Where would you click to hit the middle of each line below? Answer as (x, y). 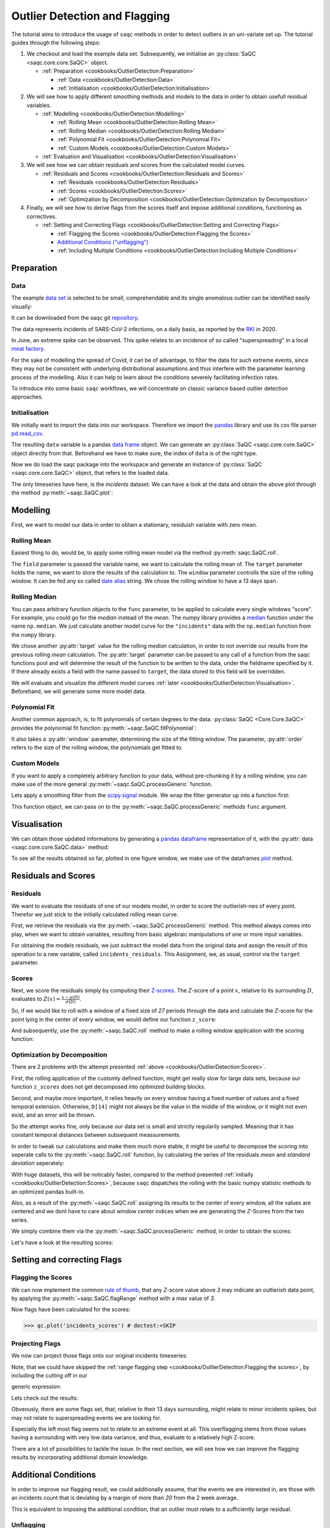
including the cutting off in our (50, 1375)
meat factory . (28, 349)
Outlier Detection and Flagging (91, 16)
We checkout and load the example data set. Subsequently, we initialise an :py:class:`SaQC (141, 54)
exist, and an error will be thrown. (53, 1115)
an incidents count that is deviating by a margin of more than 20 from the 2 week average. (125, 1498)
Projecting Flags (36, 1343)
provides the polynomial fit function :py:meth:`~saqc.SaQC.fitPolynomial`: (104, 728)
